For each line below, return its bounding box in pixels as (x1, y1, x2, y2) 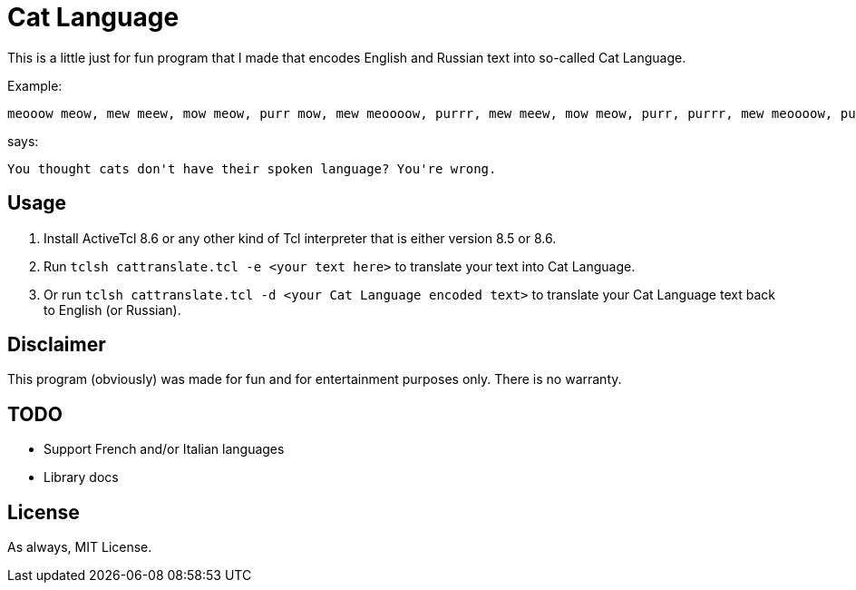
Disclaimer (7, 333, 106, 357)
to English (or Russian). (44, 301, 181, 318)
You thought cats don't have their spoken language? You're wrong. (7, 161, 497, 176)
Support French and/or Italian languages (44, 441, 285, 457)
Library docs (44, 469, 119, 486)
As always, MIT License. (7, 539, 152, 556)
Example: (7, 77, 63, 93)
